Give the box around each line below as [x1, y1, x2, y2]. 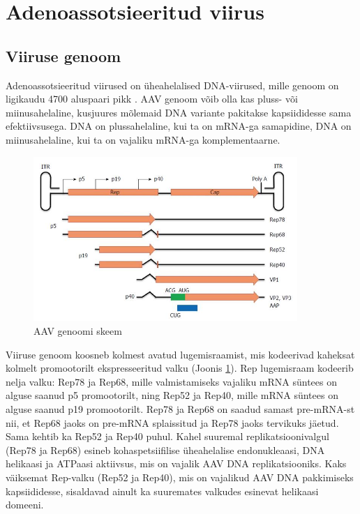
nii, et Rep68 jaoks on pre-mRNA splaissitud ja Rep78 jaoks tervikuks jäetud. [6, 415, 339, 430]
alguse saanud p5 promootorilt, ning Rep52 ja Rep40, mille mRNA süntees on [6, 388, 338, 402]
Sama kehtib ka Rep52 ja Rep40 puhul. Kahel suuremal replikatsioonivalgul [6, 429, 329, 444]
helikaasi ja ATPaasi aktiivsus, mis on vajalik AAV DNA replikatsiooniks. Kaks [6, 456, 347, 471]
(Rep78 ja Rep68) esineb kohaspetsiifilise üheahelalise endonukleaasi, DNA [6, 442, 325, 457]
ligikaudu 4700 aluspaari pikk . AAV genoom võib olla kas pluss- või [6, 91, 298, 106]
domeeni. [6, 497, 44, 512]
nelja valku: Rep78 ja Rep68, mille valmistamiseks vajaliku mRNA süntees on [6, 374, 337, 388]
